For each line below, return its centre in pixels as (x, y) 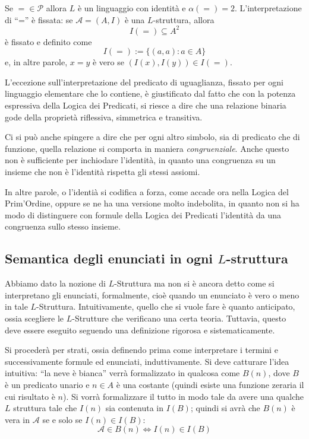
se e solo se (62, 419)
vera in (18, 419)
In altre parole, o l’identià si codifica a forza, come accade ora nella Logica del (147, 191)
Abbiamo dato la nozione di (55, 283)
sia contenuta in (134, 408)
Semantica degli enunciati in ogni (109, 258)
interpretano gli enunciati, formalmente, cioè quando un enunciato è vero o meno (152, 295)
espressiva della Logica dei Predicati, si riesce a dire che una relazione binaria (146, 105)
